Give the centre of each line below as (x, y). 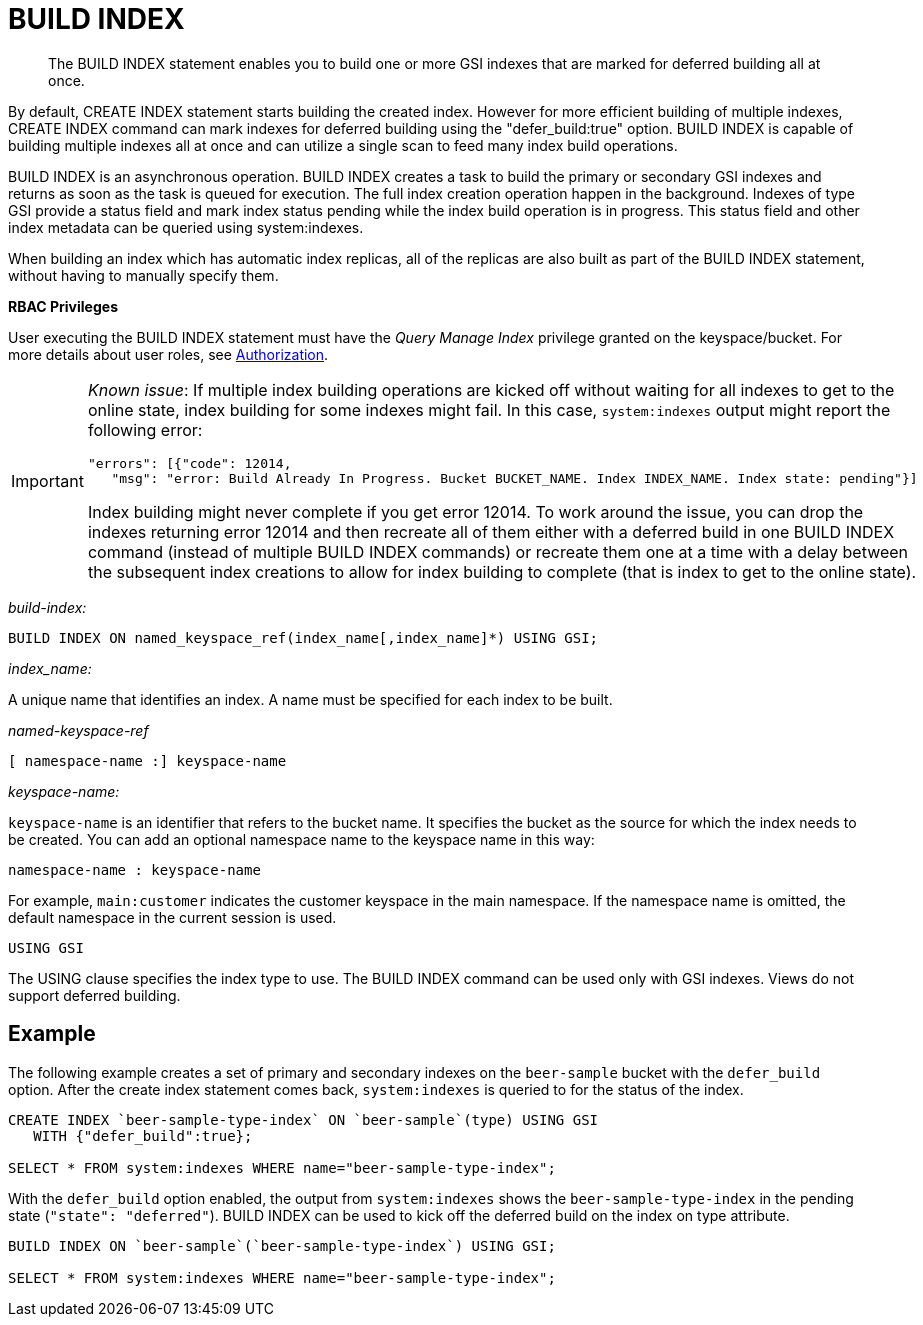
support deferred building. (94, 995)
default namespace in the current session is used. (172, 917)
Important (47, 480)
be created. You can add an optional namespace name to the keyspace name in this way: (301, 839)
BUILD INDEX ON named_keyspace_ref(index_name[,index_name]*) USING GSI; (303, 637)
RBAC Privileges (63, 306)
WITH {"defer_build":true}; (143, 1135)
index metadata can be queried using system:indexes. (186, 227)
